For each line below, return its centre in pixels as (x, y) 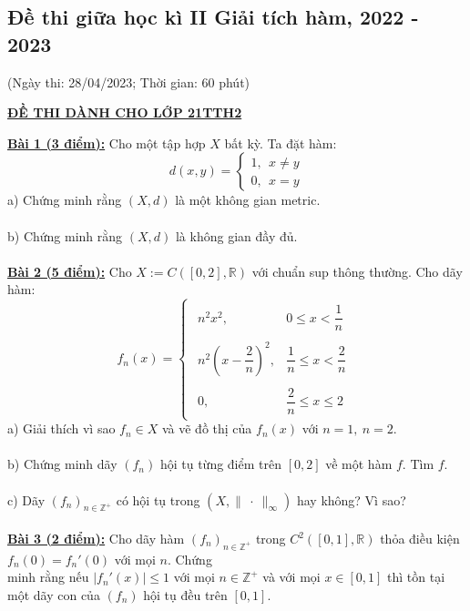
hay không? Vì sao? (351, 499)
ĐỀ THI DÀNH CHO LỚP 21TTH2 (125, 112)
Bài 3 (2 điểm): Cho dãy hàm (96, 539)
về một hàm (359, 464)
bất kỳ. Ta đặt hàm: (281, 143)
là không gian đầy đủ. (236, 235)
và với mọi (291, 577)
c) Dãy (26, 499)
